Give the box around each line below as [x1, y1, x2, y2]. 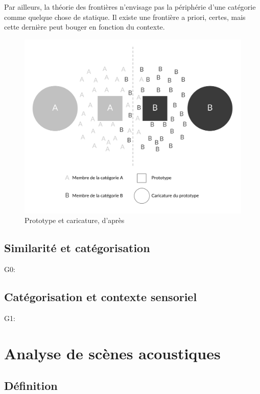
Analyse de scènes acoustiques [4, 342, 221, 363]
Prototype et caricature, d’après [25, 215, 125, 226]
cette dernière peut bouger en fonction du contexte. [4, 21, 165, 32]
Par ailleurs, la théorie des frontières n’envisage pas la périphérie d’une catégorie [4, 2, 256, 12]
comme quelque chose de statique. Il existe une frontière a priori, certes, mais [4, 11, 246, 22]
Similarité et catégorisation [4, 240, 150, 256]
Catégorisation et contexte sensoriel [4, 288, 197, 304]
